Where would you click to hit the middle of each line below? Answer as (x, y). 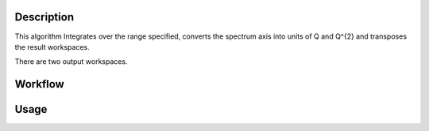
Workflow (40, 84)
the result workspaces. (52, 47)
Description (44, 17)
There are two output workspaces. (71, 62)
